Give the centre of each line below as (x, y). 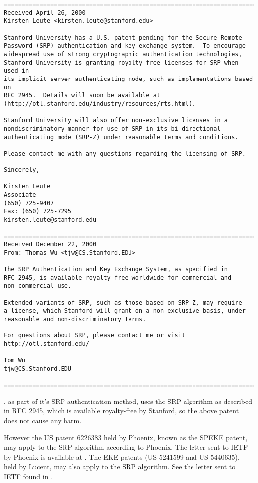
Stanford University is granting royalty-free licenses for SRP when (121, 62)
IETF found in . (29, 476)
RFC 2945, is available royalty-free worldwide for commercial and (118, 278)
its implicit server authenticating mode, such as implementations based (129, 79)
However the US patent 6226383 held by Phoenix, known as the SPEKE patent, (126, 437)
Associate (20, 195)
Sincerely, (22, 170)
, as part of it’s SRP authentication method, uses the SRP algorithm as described (128, 401)
